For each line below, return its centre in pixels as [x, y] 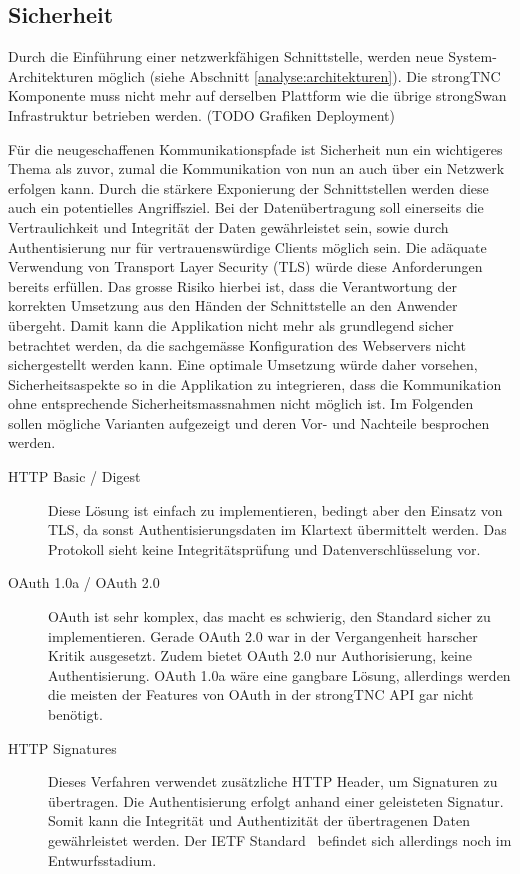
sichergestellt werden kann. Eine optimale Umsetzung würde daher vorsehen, [243, 364]
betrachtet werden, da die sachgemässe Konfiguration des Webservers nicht [237, 344]
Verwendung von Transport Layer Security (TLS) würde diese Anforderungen [245, 266]
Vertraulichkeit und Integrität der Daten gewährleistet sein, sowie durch [228, 226]
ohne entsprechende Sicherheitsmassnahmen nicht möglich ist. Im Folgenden [241, 403]
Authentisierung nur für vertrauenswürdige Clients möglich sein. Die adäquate [247, 246]
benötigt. [75, 714]
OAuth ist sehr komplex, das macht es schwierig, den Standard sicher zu [269, 616]
